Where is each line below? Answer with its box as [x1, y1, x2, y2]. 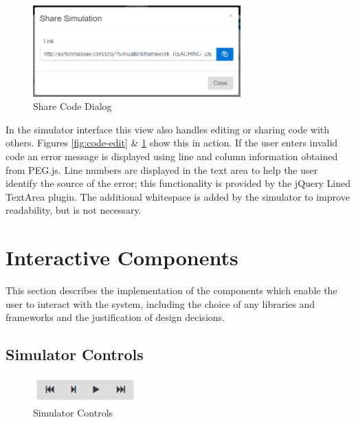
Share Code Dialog [33, 99, 112, 113]
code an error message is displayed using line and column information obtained [5, 148, 338, 163]
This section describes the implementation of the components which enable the [5, 283, 337, 298]
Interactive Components [5, 243, 238, 271]
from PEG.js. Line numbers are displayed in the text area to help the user [5, 162, 318, 177]
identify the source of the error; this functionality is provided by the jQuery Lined [5, 176, 351, 190]
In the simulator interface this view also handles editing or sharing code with [5, 122, 330, 136]
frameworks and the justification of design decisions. [5, 310, 225, 324]
